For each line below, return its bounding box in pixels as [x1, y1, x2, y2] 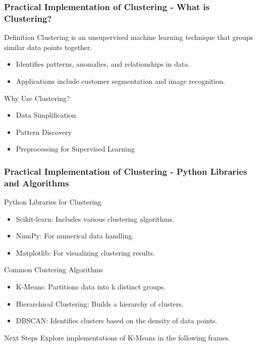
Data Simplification [16, 110, 76, 120]
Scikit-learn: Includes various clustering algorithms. [16, 213, 175, 224]
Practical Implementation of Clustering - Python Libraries [4, 165, 247, 177]
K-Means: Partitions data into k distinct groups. [16, 281, 166, 291]
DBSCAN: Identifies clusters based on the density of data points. [16, 315, 218, 326]
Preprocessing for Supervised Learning [16, 143, 135, 154]
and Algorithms [4, 176, 69, 189]
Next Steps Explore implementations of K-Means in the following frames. [4, 332, 231, 342]
